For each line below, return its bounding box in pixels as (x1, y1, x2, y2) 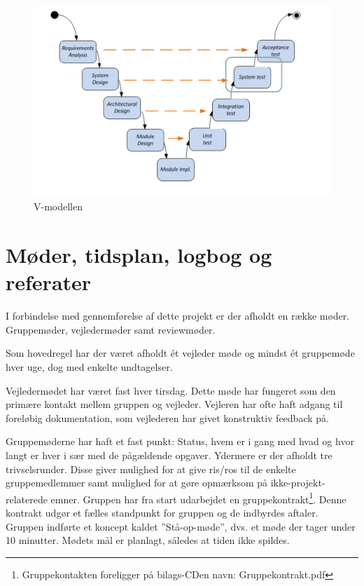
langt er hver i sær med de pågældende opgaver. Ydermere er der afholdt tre (6, 447, 332, 462)
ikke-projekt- (270, 475, 325, 490)
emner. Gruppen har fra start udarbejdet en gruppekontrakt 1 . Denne (50, 489, 346, 506)
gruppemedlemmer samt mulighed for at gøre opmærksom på (6, 475, 268, 490)
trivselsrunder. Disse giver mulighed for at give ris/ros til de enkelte (6, 461, 296, 476)
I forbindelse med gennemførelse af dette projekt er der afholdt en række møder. (6, 308, 350, 323)
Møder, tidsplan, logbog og (6, 240, 272, 269)
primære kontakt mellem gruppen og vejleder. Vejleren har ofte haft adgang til (6, 397, 343, 411)
